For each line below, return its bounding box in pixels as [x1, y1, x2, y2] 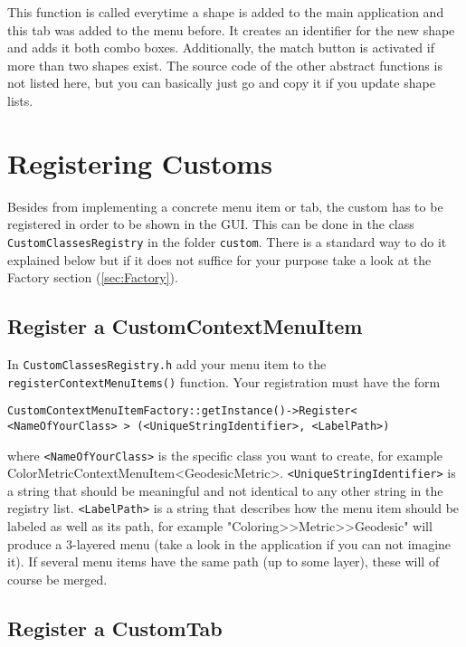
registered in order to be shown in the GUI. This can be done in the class [7, 214, 414, 233]
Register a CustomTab [7, 614, 223, 642]
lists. [7, 90, 33, 109]
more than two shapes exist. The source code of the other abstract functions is [7, 55, 442, 74]
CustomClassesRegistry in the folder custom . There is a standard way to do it [7, 232, 447, 251]
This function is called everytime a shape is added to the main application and [7, 3, 444, 21]
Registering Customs [7, 144, 272, 181]
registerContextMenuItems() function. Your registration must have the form [7, 372, 441, 391]
